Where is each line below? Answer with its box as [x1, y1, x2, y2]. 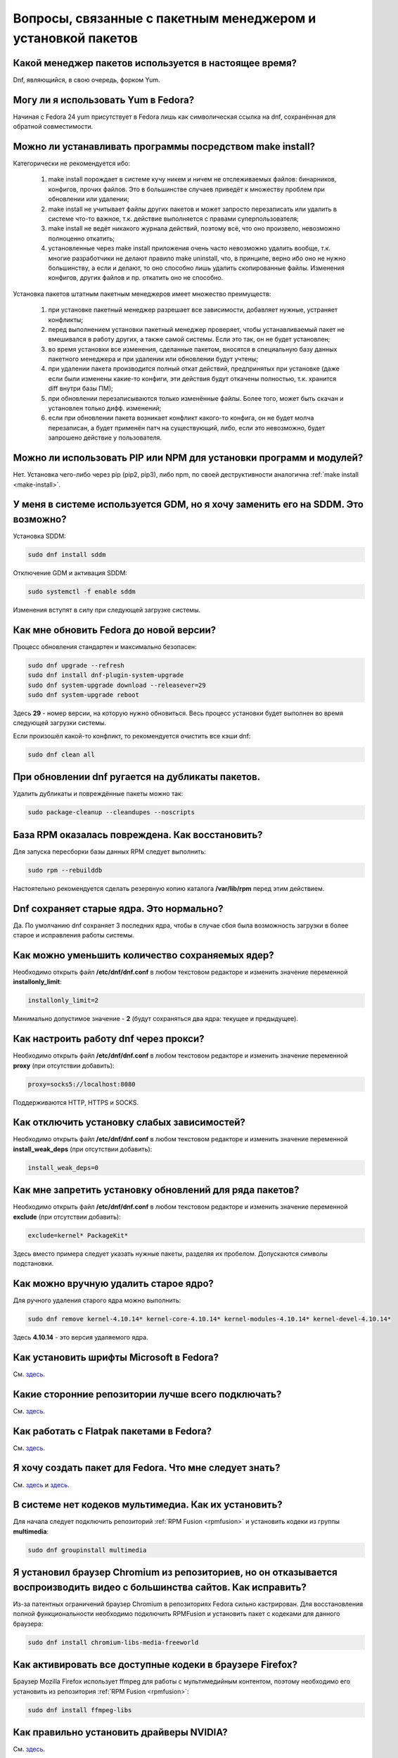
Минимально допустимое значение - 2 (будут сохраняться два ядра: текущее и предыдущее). [13, 1015, 299, 1023]
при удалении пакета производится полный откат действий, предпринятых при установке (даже [48, 364, 340, 373]
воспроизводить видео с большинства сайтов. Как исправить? [13, 1581, 307, 1593]
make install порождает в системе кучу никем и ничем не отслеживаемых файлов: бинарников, [48, 175, 337, 184]
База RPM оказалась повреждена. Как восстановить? [13, 828, 263, 840]
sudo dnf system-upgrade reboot [27, 691, 140, 699]
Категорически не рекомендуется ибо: [13, 159, 130, 168]
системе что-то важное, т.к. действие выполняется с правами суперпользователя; [48, 214, 299, 223]
